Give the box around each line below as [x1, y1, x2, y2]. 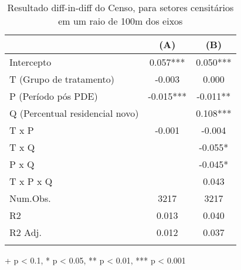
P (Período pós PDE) [9, 89, 98, 103]
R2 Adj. [9, 225, 42, 239]
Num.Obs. [9, 191, 51, 205]
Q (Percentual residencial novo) [9, 106, 139, 120]
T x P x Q [9, 174, 53, 188]
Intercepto [9, 55, 52, 69]
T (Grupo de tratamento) [9, 72, 114, 86]
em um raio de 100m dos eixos [58, 14, 183, 28]
